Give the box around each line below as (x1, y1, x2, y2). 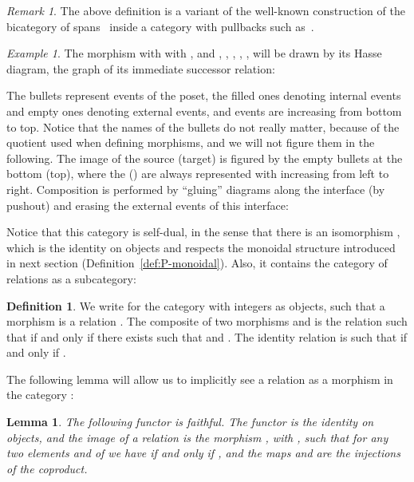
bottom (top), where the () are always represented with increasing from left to (6, 165, 389, 182)
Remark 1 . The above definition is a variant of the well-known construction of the (6, 2, 405, 18)
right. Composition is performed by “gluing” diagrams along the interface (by (6, 180, 385, 197)
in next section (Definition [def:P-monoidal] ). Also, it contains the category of (6, 255, 388, 271)
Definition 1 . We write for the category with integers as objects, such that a (6, 297, 385, 314)
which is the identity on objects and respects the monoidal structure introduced (6, 239, 396, 255)
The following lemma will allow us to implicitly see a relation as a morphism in (6, 370, 393, 387)
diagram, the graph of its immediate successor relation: (6, 60, 275, 77)
